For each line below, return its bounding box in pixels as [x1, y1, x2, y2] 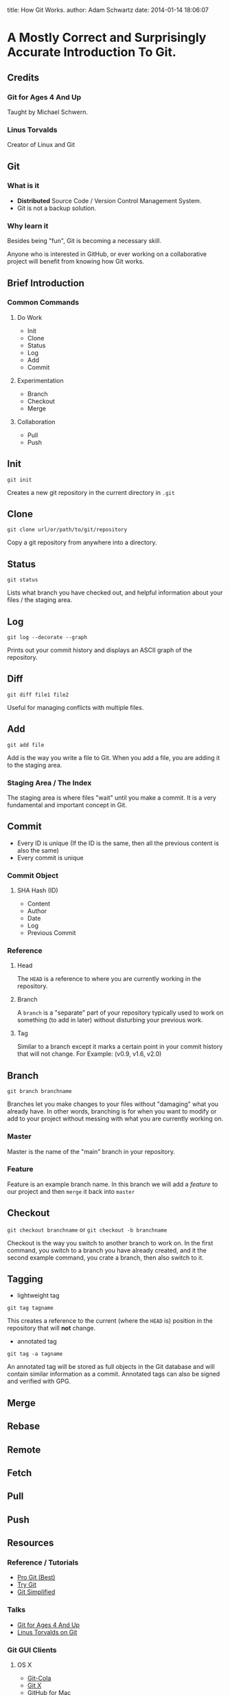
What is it [7, 181, 40, 191]
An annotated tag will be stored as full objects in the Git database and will [7, 1363, 215, 1371]
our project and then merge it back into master [7, 1187, 135, 1195]
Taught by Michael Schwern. [7, 108, 88, 116]
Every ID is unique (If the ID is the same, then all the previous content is [16, 839, 220, 847]
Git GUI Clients [7, 1645, 57, 1654]
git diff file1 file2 [7, 691, 69, 698]
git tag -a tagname [7, 1350, 63, 1358]
